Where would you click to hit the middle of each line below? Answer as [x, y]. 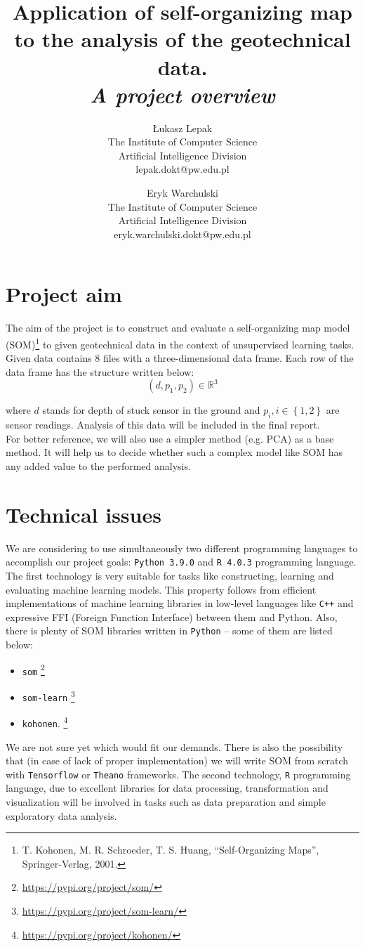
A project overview [182, 94]
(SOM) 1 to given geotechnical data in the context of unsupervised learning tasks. [180, 343]
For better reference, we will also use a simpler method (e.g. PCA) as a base [170, 438]
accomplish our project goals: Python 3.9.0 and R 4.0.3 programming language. [181, 562]
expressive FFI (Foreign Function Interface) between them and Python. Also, [172, 616]
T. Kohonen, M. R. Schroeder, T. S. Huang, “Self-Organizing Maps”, [171, 850]
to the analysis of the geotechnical [182, 39]
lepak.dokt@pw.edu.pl [182, 169]
